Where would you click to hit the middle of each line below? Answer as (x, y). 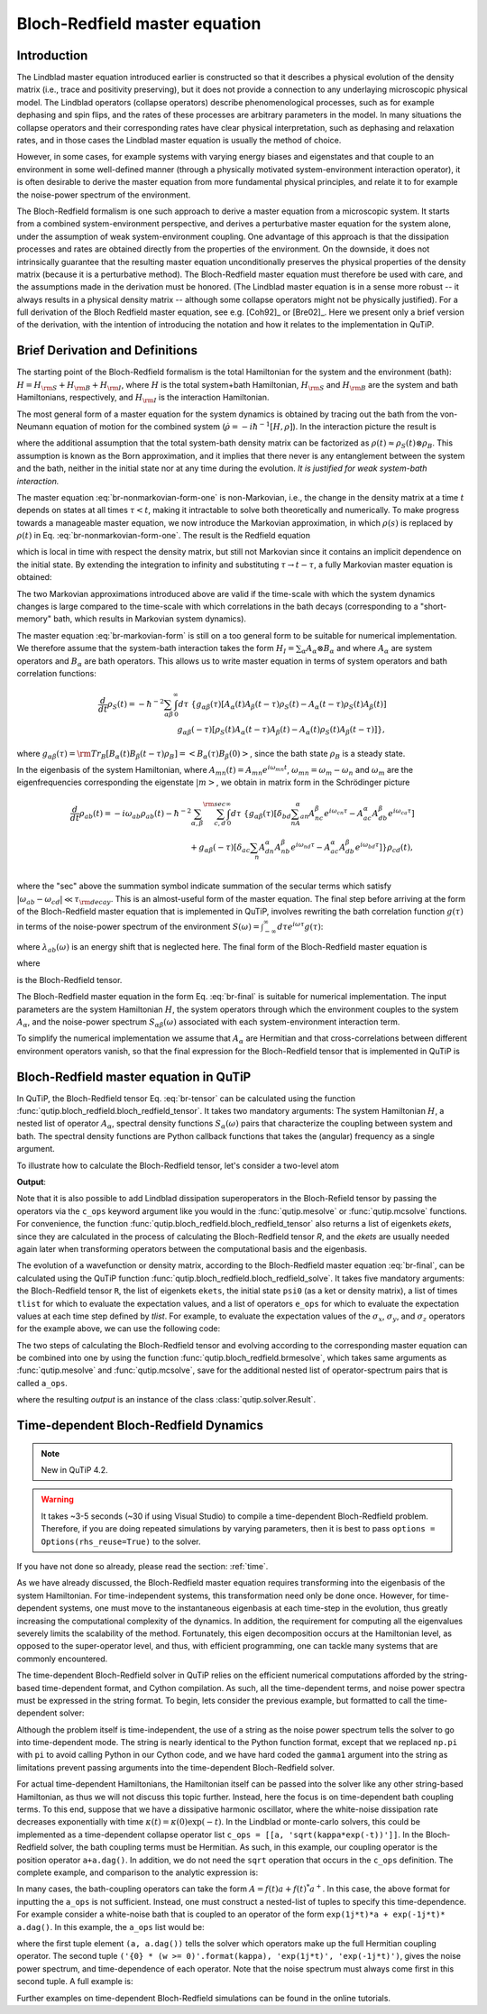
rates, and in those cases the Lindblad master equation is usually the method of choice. (179, 141)
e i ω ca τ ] (401, 812)
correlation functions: (56, 673)
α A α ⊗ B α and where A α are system (367, 649)
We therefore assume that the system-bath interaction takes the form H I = (156, 649)
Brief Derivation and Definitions (107, 350)
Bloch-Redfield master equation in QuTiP (134, 1076)
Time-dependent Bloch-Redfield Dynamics (140, 1425)
